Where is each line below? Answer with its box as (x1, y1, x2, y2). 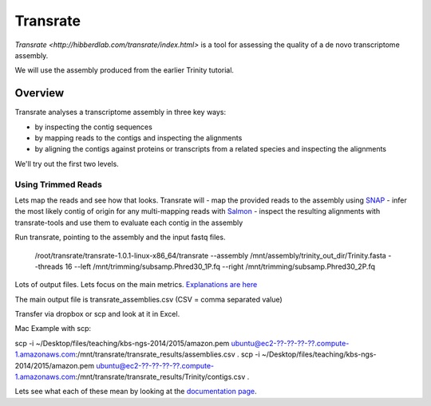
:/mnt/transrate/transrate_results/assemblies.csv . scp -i (75, 349, 260, 359)
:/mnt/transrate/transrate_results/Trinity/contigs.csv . (75, 372, 250, 382)
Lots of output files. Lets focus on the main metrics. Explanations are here (14, 280, 258, 290)
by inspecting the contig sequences (34, 122, 153, 132)
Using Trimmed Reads (14, 179, 103, 190)
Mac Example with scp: (14, 324, 92, 333)
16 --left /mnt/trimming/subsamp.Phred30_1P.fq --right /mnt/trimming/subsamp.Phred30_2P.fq (65, 262, 375, 271)
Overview (14, 86, 65, 100)
